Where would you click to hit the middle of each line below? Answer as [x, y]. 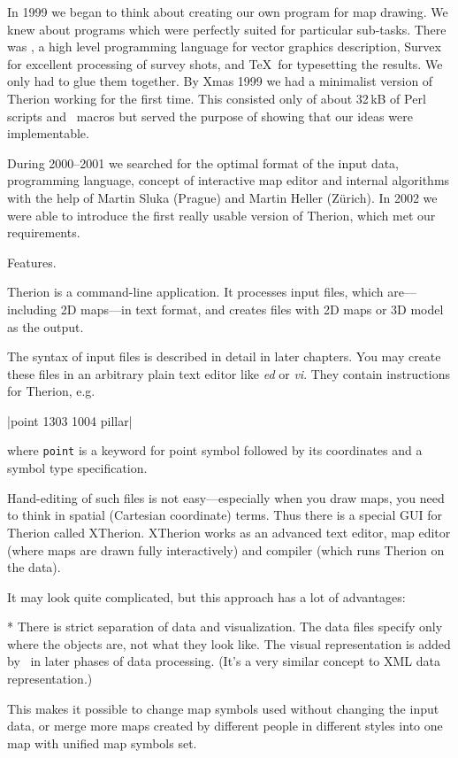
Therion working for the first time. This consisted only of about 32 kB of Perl [217, 98]
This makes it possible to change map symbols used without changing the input [223, 708]
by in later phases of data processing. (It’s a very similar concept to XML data [224, 661]
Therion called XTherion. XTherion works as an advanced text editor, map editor [229, 532]
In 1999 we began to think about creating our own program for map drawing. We [228, 12]
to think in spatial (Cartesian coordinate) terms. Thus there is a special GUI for [225, 515]
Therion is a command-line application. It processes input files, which [195, 292]
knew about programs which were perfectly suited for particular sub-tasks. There [227, 29]
